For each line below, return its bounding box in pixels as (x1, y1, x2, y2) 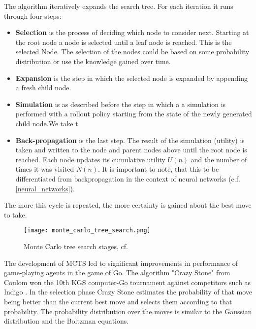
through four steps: (4, 10, 62, 21)
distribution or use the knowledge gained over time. (15, 56, 171, 66)
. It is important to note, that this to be (98, 164, 219, 174)
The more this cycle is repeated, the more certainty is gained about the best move (4, 200, 252, 210)
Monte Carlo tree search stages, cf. (24, 241, 128, 251)
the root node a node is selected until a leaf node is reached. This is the (15, 37, 232, 47)
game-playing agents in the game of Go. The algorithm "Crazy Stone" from (4, 267, 230, 278)
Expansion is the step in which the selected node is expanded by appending (15, 73, 248, 83)
